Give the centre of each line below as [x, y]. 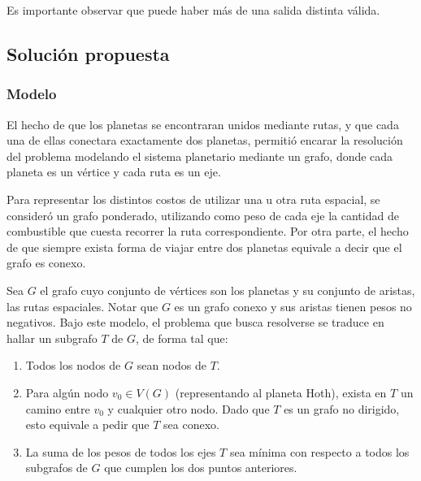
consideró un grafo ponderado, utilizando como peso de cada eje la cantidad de [203, 215]
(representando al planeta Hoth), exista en [281, 392]
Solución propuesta [88, 53]
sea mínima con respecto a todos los [319, 451]
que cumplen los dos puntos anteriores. [201, 468]
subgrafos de [56, 468]
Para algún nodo [67, 392]
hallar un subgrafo [52, 338]
